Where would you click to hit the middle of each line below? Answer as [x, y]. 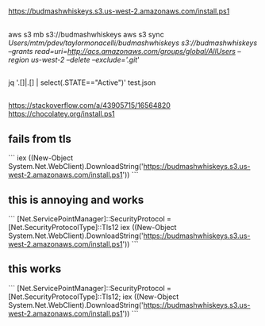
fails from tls [40, 138]
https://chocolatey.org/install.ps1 [61, 114]
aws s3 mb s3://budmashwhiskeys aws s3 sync [86, 34]
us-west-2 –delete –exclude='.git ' [85, 59]
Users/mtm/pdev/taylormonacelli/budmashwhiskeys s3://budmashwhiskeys [133, 43]
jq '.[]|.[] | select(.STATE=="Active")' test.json [82, 82]
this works [35, 269]
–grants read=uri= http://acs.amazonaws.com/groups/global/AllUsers [122, 51]
